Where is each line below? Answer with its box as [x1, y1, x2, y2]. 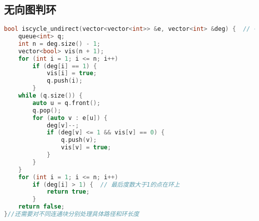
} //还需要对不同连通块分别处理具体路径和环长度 [4, 211, 139, 218]
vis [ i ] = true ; [46, 70, 97, 77]
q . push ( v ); [61, 136, 97, 144]
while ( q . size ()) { [18, 92, 83, 100]
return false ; [18, 203, 65, 211]
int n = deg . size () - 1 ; [18, 40, 101, 47]
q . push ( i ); [46, 77, 83, 85]
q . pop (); [32, 107, 61, 114]
